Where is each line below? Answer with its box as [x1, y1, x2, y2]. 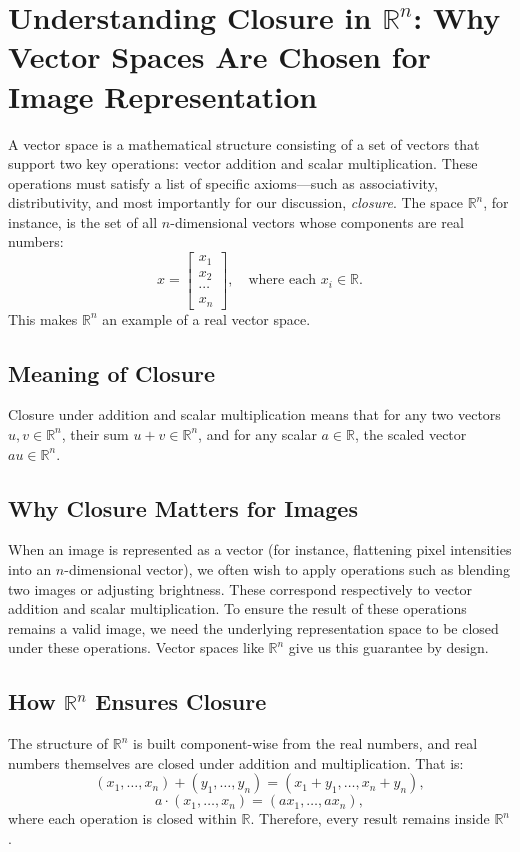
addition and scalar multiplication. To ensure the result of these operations [8, 598, 467, 619]
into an [8, 558, 52, 579]
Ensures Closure [95, 686, 267, 717]
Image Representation [8, 75, 318, 116]
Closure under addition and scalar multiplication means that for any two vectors [8, 404, 501, 425]
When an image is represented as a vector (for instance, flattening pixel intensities [8, 539, 512, 560]
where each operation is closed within [8, 808, 237, 829]
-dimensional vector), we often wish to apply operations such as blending [64, 558, 510, 579]
